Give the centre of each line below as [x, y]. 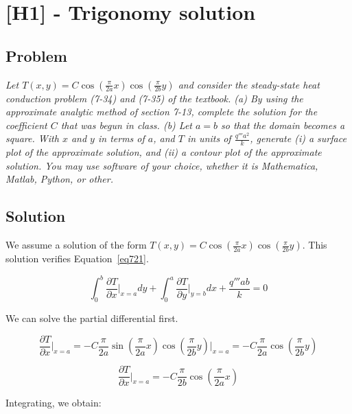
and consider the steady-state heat [249, 84]
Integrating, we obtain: [54, 402]
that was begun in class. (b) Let [126, 125]
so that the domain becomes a [283, 125]
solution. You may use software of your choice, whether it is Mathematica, [162, 165]
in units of [209, 138]
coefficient [26, 125]
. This [315, 245]
